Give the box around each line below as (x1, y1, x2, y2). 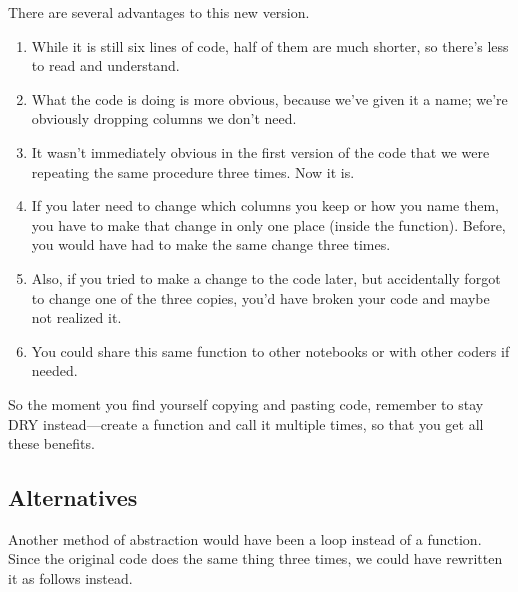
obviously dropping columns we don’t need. (31, 108, 297, 129)
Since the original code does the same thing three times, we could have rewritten (8, 548, 503, 569)
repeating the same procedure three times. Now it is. (31, 161, 355, 182)
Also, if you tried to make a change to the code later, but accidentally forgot (31, 267, 501, 288)
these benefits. (8, 433, 95, 454)
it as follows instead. (8, 568, 133, 589)
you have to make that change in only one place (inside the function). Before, (31, 214, 506, 235)
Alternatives (8, 482, 138, 513)
